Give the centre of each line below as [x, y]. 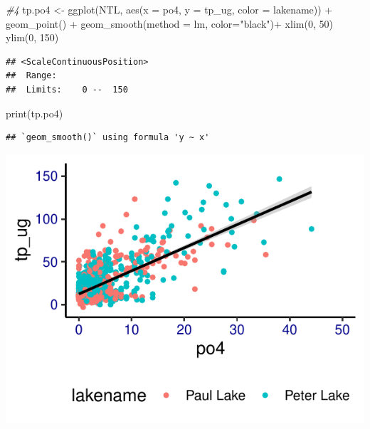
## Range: [31, 76]
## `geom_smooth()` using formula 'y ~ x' [108, 138]
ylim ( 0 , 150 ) [32, 37]
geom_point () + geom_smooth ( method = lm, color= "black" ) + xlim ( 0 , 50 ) [169, 23]
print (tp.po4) [35, 113]
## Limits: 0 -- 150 [67, 89]
